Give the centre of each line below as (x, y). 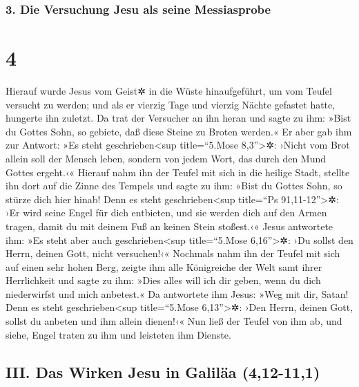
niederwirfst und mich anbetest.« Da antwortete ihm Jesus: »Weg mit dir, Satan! (177, 293)
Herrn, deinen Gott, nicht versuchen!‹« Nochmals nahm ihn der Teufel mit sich (173, 253)
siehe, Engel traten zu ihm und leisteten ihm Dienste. (118, 334)
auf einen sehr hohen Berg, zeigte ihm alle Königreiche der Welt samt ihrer (164, 266)
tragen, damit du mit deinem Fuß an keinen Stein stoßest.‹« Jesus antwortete (169, 226)
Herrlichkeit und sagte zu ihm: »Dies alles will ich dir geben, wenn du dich (163, 280)
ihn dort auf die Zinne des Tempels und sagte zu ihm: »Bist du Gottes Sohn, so (174, 186)
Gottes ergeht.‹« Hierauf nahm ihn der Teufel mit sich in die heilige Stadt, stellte (178, 172)
